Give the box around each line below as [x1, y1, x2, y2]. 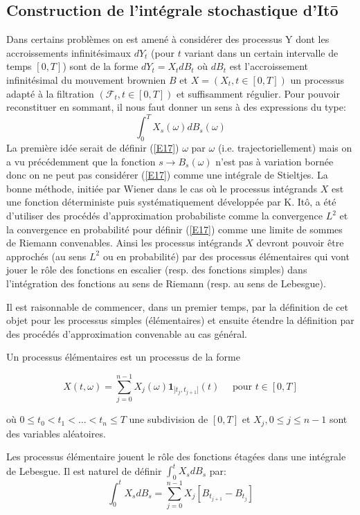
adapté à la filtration [6, 86, 94, 100]
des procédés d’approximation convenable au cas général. [6, 326, 248, 341]
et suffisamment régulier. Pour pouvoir [177, 86, 340, 100]
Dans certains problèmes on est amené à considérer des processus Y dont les [6, 32, 330, 46]
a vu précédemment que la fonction [6, 154, 156, 168]
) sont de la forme [62, 59, 138, 73]
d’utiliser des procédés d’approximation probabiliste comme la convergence [6, 208, 323, 223]
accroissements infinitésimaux [6, 45, 131, 60]
